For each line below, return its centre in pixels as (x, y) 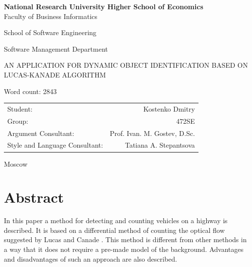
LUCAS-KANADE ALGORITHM (55, 74)
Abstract (34, 197)
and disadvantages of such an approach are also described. (90, 258)
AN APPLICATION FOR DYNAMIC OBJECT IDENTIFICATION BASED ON (126, 65)
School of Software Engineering (50, 32)
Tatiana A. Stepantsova (160, 145)
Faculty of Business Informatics (51, 16)
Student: (20, 108)
